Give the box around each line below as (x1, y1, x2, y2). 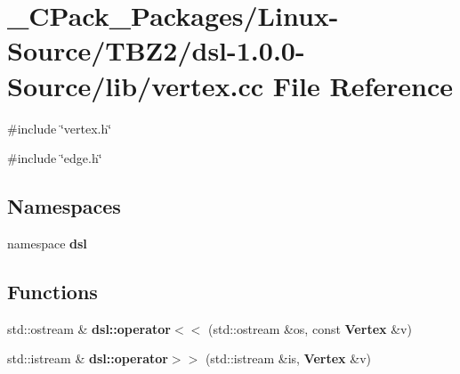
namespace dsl (7, 233, 87, 252)
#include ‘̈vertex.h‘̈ (7, 118, 112, 137)
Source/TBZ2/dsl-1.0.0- (7, 32, 305, 69)
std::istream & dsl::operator (7, 349, 168, 368)
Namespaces (7, 192, 121, 220)
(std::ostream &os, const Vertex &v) (207, 319, 412, 337)
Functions (7, 277, 98, 305)
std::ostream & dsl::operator (7, 319, 172, 337)
